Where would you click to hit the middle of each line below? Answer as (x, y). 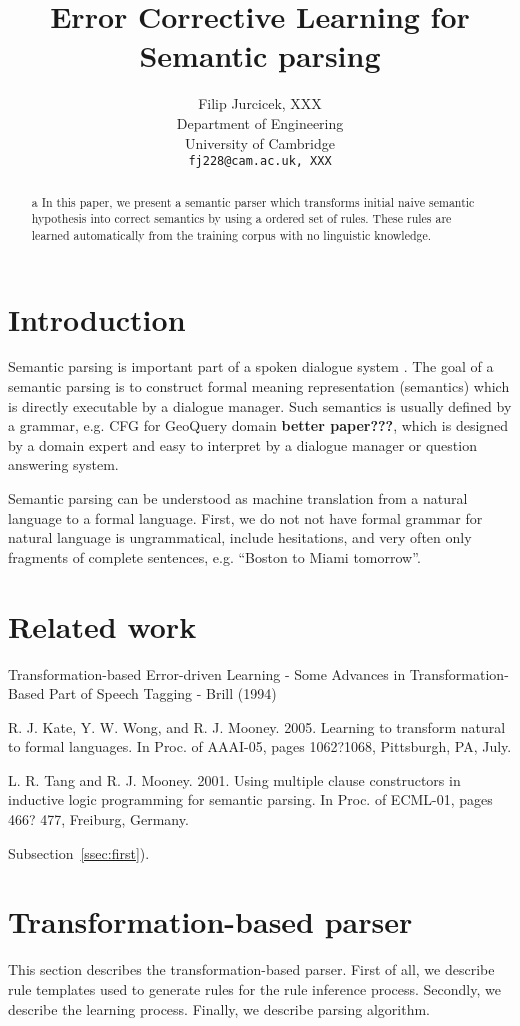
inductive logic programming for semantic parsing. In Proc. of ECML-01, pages (250, 799)
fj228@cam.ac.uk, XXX (260, 161)
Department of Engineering (260, 122)
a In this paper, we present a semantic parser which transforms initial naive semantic (253, 201)
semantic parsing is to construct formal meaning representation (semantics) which (259, 386)
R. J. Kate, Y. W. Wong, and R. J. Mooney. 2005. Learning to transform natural (257, 726)
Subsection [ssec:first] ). (79, 852)
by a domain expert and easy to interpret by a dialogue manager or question (242, 444)
